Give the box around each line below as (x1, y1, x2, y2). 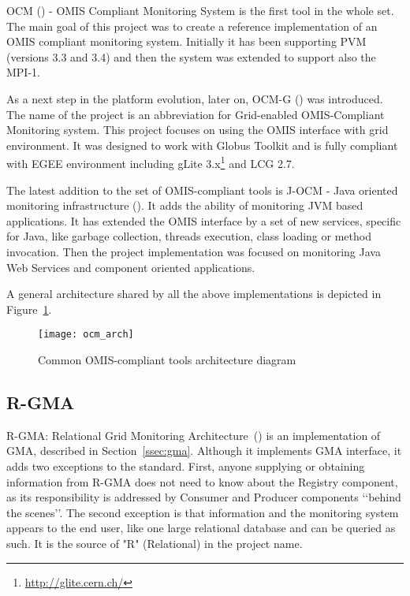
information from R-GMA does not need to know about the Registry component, (6, 473, 398, 490)
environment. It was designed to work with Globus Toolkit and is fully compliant (6, 136, 398, 153)
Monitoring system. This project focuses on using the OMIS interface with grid (6, 121, 389, 138)
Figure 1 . (6, 300, 52, 317)
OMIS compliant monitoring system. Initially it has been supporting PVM (6, 33, 367, 50)
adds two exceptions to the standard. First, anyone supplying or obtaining (6, 457, 365, 474)
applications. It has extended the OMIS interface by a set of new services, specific (6, 212, 401, 229)
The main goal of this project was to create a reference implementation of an (6, 17, 378, 34)
